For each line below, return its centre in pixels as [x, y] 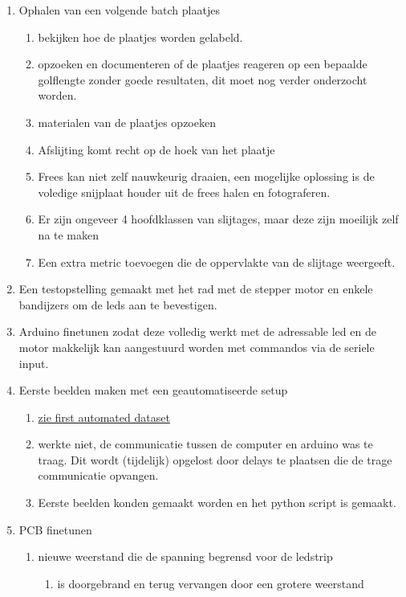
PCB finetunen [55, 529]
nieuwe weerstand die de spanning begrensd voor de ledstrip [185, 556]
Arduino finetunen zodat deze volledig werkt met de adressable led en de [197, 331]
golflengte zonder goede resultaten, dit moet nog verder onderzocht [203, 79]
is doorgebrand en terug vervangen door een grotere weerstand [211, 583]
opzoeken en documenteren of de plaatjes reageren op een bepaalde [203, 64]
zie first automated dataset [104, 417]
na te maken [69, 234]
